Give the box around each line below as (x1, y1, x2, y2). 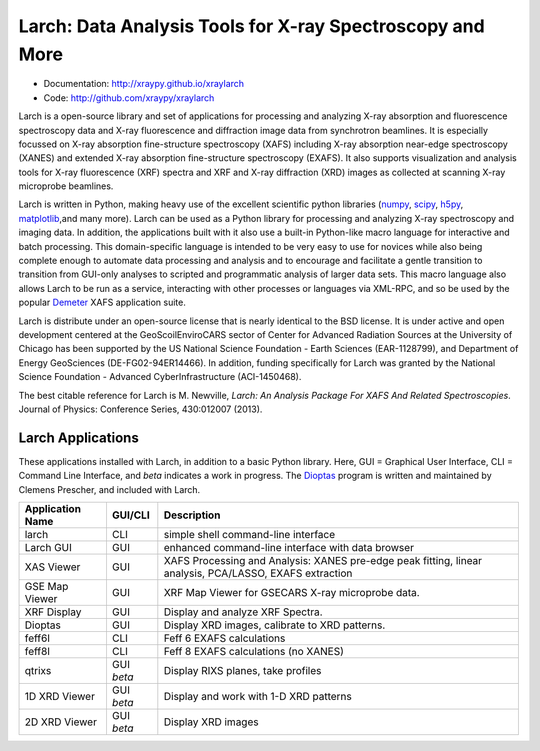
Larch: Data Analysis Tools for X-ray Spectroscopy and (18, 15, 485, 37)
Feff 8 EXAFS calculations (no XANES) (163, 645, 345, 659)
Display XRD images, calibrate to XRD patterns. (163, 618, 386, 632)
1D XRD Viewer (24, 690, 95, 704)
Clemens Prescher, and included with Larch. (18, 483, 201, 495)
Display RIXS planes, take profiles (163, 664, 322, 678)
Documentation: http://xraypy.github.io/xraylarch (43, 78, 245, 90)
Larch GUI (24, 541, 72, 555)
